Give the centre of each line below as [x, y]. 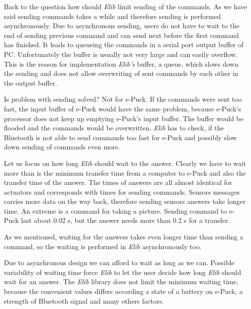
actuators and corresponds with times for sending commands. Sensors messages [122, 191]
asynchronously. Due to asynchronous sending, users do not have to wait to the [122, 26]
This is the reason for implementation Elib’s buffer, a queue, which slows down [121, 64]
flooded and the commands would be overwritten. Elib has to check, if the [114, 128]
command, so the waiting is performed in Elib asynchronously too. [103, 246]
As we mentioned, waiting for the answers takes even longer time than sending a [124, 237]
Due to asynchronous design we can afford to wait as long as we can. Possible [119, 263]
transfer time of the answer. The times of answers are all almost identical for [118, 182]
